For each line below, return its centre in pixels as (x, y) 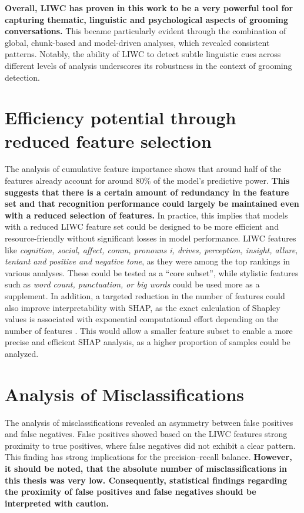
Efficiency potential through (121, 118)
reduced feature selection (108, 140)
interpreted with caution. (57, 503)
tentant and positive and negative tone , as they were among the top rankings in (148, 261)
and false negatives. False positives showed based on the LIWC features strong (146, 434)
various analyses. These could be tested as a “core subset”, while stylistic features (152, 272)
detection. (22, 77)
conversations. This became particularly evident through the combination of (146, 31)
